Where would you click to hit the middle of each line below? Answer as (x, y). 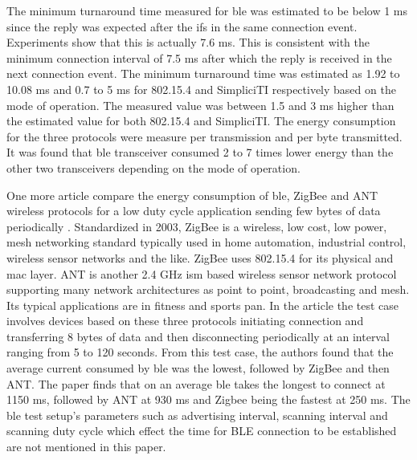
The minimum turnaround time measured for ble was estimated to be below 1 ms (207, 10)
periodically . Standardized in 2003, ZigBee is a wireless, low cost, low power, (197, 226)
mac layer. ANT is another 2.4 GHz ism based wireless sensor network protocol (202, 273)
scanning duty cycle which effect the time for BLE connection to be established (202, 431)
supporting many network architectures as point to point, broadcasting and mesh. (208, 289)
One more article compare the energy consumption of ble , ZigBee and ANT (192, 195)
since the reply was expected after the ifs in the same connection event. (182, 26)
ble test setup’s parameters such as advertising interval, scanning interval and (197, 415)
